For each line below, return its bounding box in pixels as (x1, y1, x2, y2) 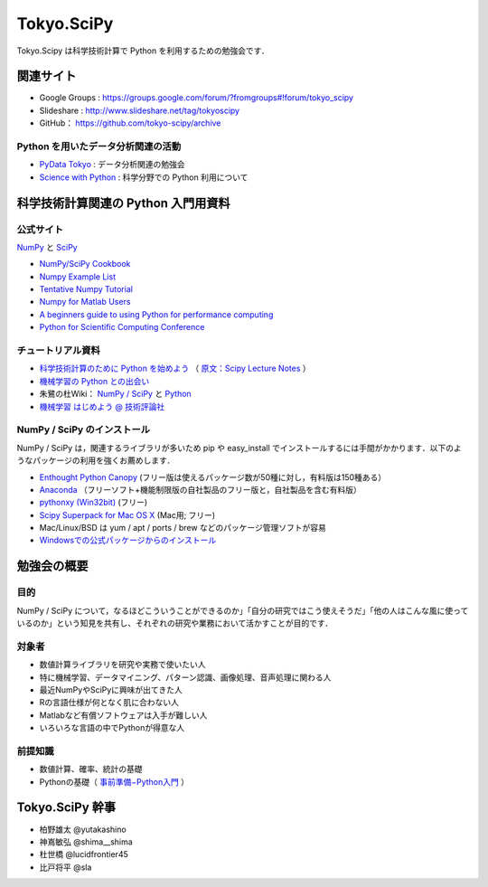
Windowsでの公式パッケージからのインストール (39, 534, 217, 546)
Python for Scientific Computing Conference (39, 322, 205, 333)
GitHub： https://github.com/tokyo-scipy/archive (39, 118, 221, 128)
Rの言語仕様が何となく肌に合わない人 (39, 697, 180, 708)
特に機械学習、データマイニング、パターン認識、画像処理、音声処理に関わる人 (39, 672, 332, 683)
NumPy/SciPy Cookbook (39, 259, 131, 269)
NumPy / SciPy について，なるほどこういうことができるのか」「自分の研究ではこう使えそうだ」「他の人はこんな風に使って (16, 605, 469, 616)
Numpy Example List (39, 271, 117, 282)
